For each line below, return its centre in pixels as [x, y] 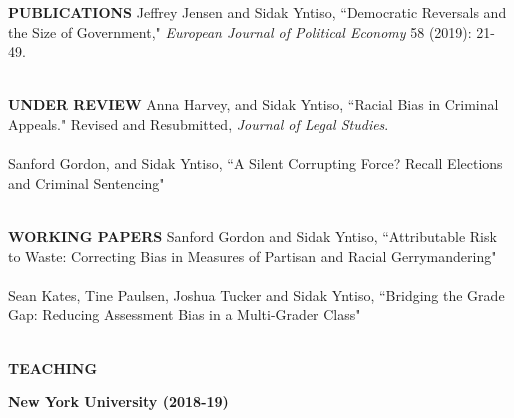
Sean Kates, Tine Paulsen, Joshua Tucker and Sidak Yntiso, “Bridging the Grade [256, 294]
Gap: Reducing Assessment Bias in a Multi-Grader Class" [184, 314]
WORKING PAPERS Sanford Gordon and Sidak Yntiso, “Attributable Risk [252, 235]
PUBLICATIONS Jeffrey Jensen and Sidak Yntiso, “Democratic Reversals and [257, 12]
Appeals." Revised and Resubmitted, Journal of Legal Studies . [198, 123]
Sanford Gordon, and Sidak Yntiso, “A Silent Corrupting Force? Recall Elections [255, 163]
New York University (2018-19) [118, 401]
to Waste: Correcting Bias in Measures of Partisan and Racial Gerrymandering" [252, 255]
